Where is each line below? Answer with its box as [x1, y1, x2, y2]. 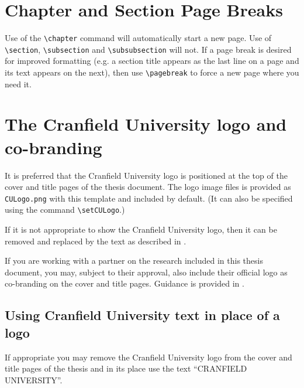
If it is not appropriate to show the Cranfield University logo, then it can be [5, 223, 277, 236]
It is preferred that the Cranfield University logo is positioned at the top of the [5, 169, 288, 181]
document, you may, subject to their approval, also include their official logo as [5, 266, 288, 278]
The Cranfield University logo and [5, 112, 287, 136]
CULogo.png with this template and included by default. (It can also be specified [5, 192, 293, 204]
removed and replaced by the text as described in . [5, 234, 186, 247]
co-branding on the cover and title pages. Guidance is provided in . [5, 277, 244, 290]
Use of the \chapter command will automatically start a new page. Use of [5, 32, 272, 44]
